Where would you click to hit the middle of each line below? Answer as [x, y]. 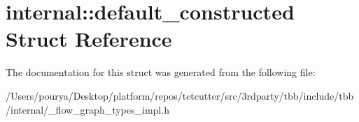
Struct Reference [89, 39]
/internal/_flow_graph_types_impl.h [87, 109]
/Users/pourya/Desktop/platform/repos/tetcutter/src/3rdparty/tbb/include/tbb [180, 95]
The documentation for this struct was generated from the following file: [161, 72]
